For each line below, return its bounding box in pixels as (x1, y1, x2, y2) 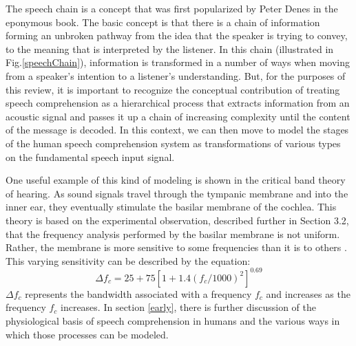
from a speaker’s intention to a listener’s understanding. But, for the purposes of (6, 68, 346, 83)
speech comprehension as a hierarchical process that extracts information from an (6, 96, 350, 110)
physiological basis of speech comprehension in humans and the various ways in (6, 313, 340, 327)
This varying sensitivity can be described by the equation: (6, 253, 251, 268)
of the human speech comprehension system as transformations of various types (6, 136, 341, 150)
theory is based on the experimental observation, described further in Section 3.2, (6, 213, 349, 227)
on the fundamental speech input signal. (6, 149, 175, 164)
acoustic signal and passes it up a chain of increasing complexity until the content (6, 109, 350, 123)
